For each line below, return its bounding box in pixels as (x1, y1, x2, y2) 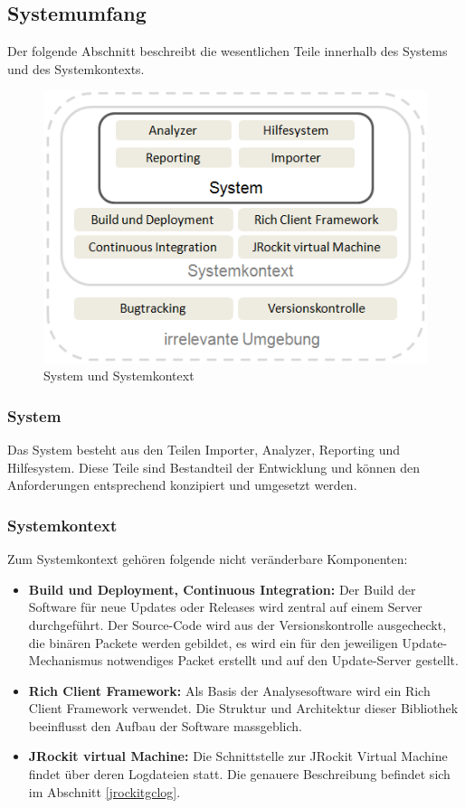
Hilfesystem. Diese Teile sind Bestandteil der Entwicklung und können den (7, 457, 421, 476)
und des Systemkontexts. (7, 59, 145, 78)
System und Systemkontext (43, 366, 195, 385)
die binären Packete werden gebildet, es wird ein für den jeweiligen (28, 633, 398, 652)
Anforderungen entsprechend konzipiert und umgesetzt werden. (7, 475, 357, 494)
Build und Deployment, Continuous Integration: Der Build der (28, 579, 416, 598)
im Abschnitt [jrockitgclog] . (28, 782, 181, 801)
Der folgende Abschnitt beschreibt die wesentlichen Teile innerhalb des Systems (7, 42, 448, 61)
